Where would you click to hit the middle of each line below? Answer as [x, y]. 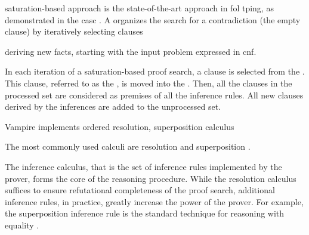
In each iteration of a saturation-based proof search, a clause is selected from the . [155, 71]
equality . [22, 225]
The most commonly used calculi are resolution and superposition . [128, 146]
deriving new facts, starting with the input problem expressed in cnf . [131, 51]
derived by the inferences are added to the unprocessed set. [113, 106]
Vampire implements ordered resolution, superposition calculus [120, 126]
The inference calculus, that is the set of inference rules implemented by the [143, 166]
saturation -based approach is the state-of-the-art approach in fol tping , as [139, 8]
